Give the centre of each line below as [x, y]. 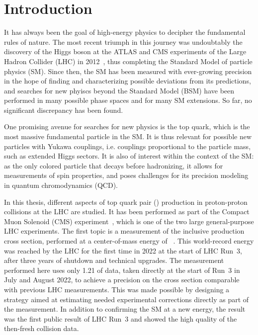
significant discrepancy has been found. [64, 110]
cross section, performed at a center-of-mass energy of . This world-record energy [129, 241]
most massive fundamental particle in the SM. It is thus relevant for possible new [128, 136]
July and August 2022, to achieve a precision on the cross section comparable [122, 280]
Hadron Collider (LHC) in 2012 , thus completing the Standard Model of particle [128, 61]
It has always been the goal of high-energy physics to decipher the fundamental [125, 32]
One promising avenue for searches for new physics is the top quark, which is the [127, 126]
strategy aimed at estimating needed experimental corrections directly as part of [127, 299]
